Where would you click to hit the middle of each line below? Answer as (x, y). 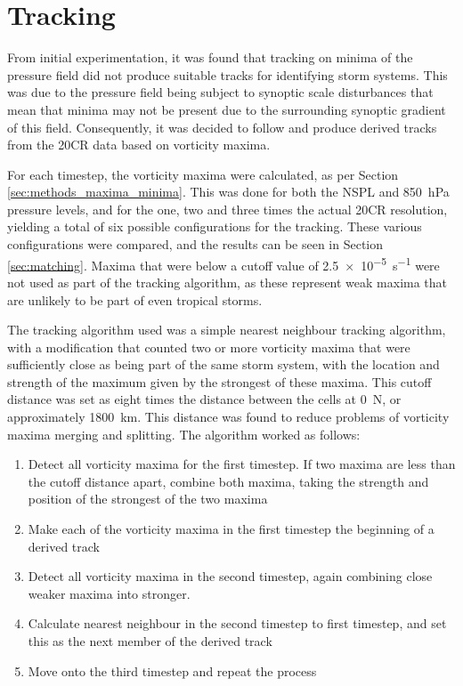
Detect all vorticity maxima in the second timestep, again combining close (230, 576)
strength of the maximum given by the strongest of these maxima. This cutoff (219, 381)
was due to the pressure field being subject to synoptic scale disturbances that (220, 92)
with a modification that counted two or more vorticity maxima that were (209, 347)
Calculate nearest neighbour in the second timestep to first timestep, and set (237, 623)
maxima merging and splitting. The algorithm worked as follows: (184, 434)
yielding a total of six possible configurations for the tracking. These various (215, 226)
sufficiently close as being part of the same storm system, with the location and (223, 364)
